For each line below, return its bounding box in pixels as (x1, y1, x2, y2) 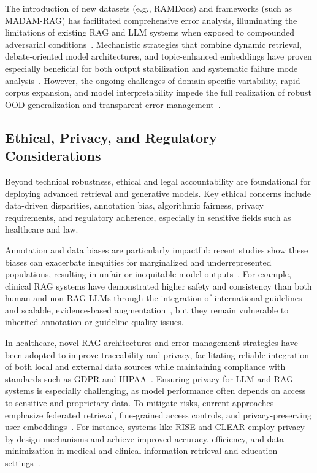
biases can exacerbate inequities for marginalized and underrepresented (5, 255, 272, 268)
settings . (5, 456, 40, 469)
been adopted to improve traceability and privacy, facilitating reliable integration (5, 348, 310, 361)
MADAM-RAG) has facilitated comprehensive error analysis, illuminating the (5, 13, 297, 26)
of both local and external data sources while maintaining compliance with (5, 360, 286, 373)
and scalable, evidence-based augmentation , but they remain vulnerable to (5, 303, 289, 316)
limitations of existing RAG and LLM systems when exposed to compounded (5, 26, 295, 39)
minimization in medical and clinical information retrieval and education (5, 444, 278, 457)
